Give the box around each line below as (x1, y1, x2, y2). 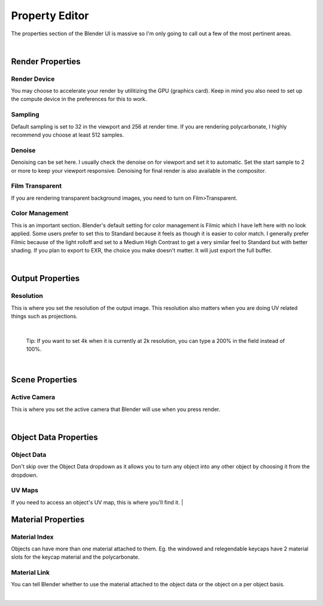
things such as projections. (11, 312, 78, 319)
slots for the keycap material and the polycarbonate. (11, 553, 140, 561)
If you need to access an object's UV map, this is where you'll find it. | (11, 498, 184, 505)
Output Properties (11, 273, 80, 284)
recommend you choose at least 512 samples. (11, 132, 124, 139)
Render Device (11, 75, 55, 83)
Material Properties (11, 514, 85, 525)
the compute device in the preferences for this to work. (11, 96, 147, 103)
